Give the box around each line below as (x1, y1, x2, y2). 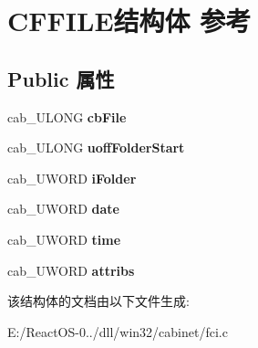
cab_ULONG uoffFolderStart (7, 138, 185, 157)
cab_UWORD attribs (7, 260, 135, 279)
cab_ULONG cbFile (7, 107, 127, 126)
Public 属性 (7, 64, 115, 92)
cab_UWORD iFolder (7, 168, 137, 187)
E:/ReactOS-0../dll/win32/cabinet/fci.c (7, 322, 228, 341)
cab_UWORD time (7, 229, 121, 248)
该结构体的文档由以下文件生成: (7, 291, 190, 311)
